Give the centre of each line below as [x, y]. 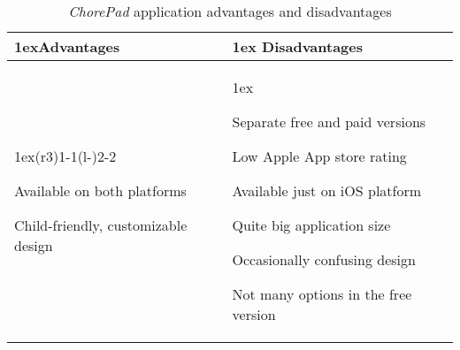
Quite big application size [311, 225]
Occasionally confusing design [324, 259]
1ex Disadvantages [298, 46]
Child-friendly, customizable [101, 225]
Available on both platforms [100, 190]
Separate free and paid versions [329, 122]
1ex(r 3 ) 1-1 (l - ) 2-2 [65, 156]
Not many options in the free [322, 294]
